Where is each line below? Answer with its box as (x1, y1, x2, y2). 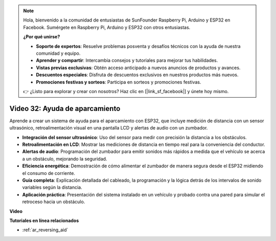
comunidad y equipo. (36, 50, 81, 56)
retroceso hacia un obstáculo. (22, 199, 85, 205)
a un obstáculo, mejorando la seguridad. (22, 156, 107, 162)
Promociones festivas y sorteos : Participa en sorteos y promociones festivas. (36, 79, 201, 85)
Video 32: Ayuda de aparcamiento (9, 104, 121, 113)
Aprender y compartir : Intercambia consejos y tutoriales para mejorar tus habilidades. (36, 57, 218, 63)
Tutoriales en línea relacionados (9, 217, 79, 224)
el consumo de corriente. (22, 170, 75, 176)
